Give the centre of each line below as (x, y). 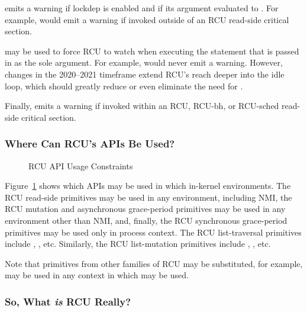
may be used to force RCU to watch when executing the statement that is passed (152, 51)
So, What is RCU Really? (68, 301)
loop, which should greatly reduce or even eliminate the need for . (124, 86)
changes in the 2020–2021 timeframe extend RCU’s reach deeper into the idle (145, 74)
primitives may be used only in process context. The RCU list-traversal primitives (153, 232)
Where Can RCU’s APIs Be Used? (90, 144)
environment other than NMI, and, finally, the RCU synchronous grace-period (146, 220)
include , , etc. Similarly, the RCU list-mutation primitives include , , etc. (138, 244)
